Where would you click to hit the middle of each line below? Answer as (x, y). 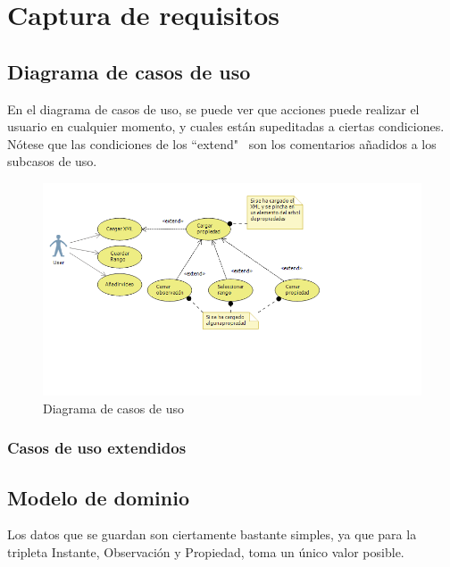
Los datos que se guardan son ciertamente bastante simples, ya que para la (212, 534)
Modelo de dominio (99, 497)
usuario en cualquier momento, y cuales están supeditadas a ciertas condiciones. (226, 126)
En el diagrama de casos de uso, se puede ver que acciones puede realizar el (213, 108)
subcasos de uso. (52, 161)
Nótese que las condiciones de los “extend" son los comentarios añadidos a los (222, 143)
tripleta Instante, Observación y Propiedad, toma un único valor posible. (206, 551)
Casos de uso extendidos (97, 448)
